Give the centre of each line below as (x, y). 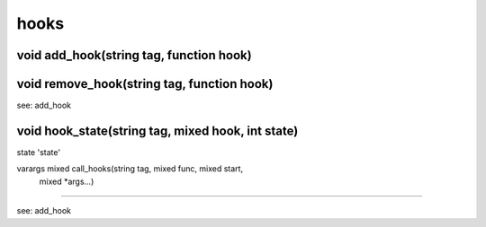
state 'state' (39, 152)
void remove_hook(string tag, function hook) (145, 84)
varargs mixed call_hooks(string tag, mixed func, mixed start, (130, 169)
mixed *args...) (67, 181)
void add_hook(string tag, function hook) (134, 55)
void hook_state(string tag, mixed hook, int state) (157, 131)
